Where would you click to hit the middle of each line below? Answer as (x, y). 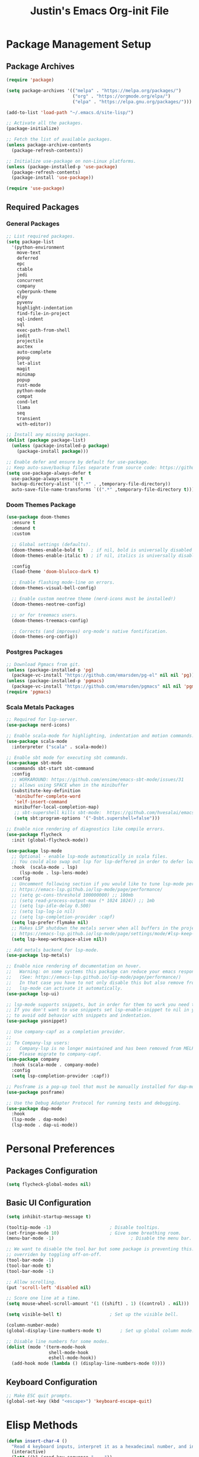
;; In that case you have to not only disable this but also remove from (102, 983)
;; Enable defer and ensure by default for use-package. (78, 462)
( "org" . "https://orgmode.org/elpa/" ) (121, 96)
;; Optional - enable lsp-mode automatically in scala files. (90, 856)
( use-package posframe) (36, 1092)
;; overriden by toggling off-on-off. (54, 1255)
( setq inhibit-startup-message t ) (49, 1216)
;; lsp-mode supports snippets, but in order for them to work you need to (102, 1005)
